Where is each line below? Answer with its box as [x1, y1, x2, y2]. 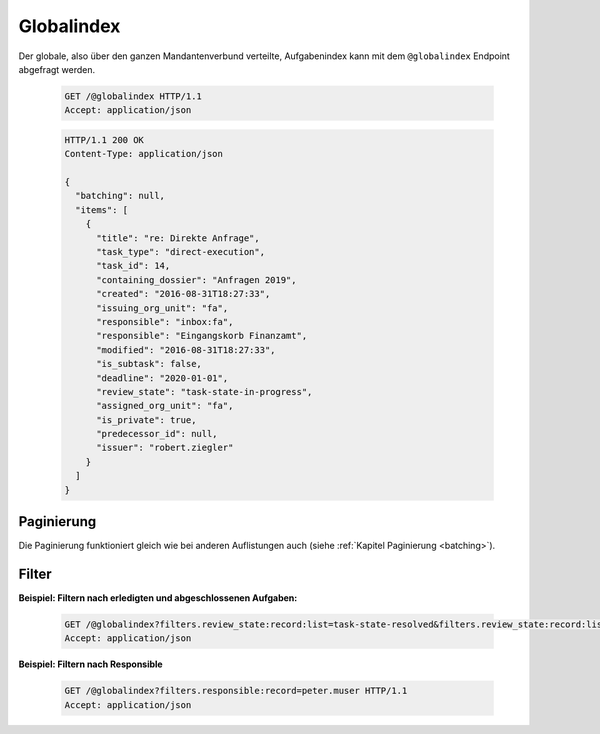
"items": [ [75, 204, 129, 215]
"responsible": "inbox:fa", [96, 316, 234, 327]
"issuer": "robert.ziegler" [96, 442, 234, 454]
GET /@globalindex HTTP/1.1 [64, 90, 202, 102]
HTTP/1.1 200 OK [64, 134, 145, 145]
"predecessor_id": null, [96, 428, 219, 440]
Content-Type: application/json [64, 148, 224, 160]
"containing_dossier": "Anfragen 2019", [96, 274, 297, 285]
